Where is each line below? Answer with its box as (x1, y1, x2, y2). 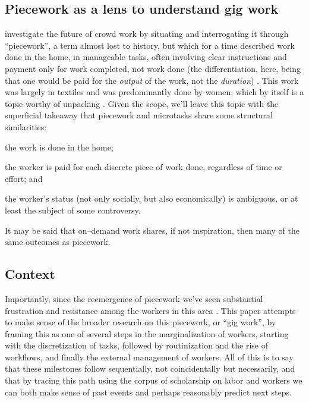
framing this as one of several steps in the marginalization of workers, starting (5, 327, 289, 340)
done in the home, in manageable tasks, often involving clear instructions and (5, 51, 287, 63)
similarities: (5, 120, 47, 133)
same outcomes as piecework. (5, 235, 111, 248)
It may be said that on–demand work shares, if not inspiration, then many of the (5, 224, 299, 236)
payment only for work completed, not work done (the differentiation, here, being (5, 62, 301, 74)
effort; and (5, 172, 43, 184)
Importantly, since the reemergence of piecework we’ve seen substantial (5, 292, 263, 304)
